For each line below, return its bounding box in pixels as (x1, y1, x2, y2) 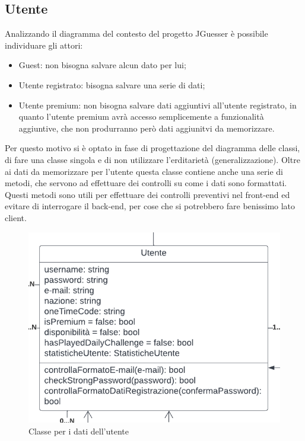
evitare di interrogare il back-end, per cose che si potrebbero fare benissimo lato (5, 200, 296, 212)
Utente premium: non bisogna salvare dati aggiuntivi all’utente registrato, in (18, 98, 297, 111)
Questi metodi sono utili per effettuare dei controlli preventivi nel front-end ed (5, 188, 290, 200)
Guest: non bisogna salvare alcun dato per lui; (18, 59, 186, 71)
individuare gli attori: (5, 39, 83, 51)
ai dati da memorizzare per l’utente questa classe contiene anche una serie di (5, 165, 284, 177)
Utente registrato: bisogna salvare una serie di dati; (18, 78, 205, 91)
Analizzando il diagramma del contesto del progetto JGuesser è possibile (5, 27, 268, 40)
